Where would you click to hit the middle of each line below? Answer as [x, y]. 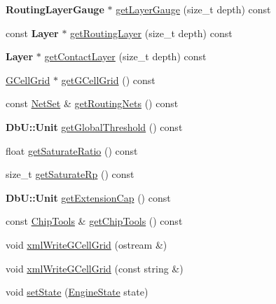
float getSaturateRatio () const [72, 150]
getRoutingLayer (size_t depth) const [151, 33]
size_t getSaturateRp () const [70, 174]
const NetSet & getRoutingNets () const [92, 103]
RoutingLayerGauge [55, 9]
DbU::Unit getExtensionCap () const [88, 197]
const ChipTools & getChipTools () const [94, 221]
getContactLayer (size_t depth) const [125, 56]
